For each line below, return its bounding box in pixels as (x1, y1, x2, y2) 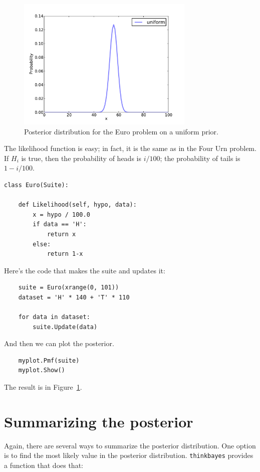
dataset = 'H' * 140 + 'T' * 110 (18, 293, 130, 301)
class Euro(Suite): (4, 181, 69, 189)
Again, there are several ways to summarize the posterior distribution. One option (4, 440, 256, 450)
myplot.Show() (18, 367, 65, 374)
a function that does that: (4, 460, 83, 470)
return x (47, 230, 76, 238)
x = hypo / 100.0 (33, 211, 90, 218)
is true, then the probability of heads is (21, 152, 141, 163)
